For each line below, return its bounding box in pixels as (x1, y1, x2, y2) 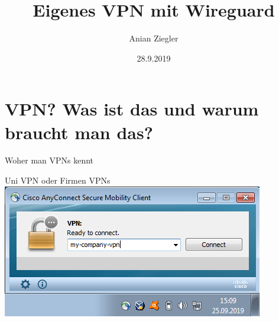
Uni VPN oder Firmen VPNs (5, 174, 111, 187)
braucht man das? (5, 120, 153, 144)
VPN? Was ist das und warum (5, 97, 259, 121)
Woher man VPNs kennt (5, 154, 94, 166)
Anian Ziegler (129, 32, 179, 44)
